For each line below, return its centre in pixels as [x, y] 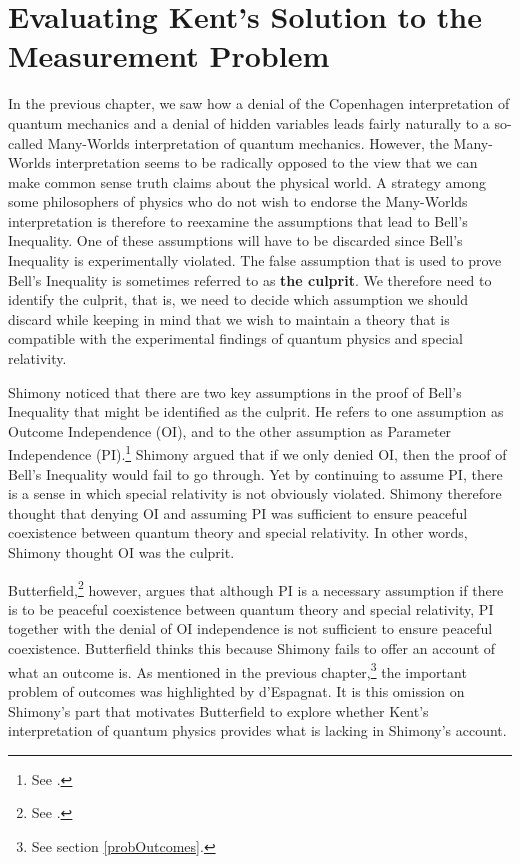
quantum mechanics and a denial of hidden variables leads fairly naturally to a [249, 122]
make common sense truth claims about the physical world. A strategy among [247, 181]
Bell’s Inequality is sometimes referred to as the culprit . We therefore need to [250, 279]
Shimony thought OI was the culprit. [121, 552]
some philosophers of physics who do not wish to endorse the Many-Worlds [238, 201]
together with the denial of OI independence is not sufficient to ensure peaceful [250, 628]
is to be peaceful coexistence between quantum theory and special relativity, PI [251, 608]
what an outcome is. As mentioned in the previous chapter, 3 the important [237, 670]
